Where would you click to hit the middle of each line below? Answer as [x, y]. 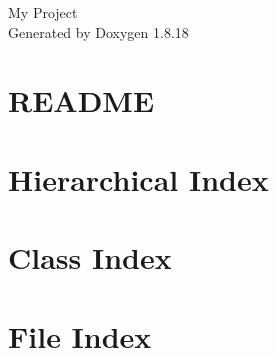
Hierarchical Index [138, 178]
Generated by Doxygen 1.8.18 [98, 31]
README [81, 100]
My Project [43, 12]
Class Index [90, 257]
